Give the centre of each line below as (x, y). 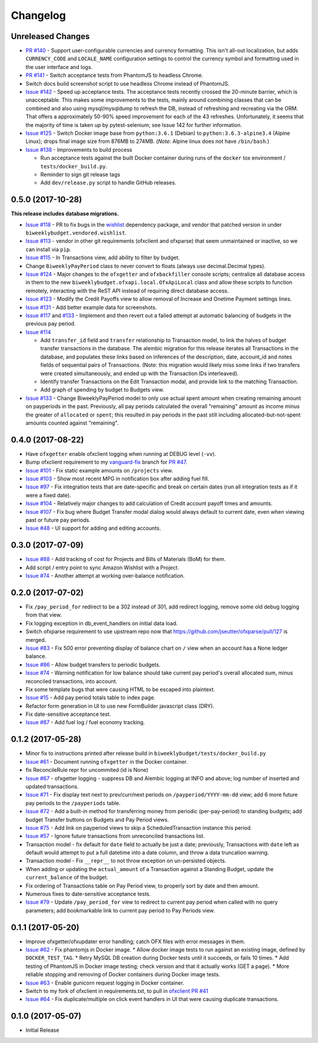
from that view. (44, 615)
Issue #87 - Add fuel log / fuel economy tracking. (85, 722)
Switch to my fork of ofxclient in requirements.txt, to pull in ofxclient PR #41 (117, 991)
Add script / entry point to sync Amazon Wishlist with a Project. (102, 568)
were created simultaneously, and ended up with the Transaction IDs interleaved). (140, 373)
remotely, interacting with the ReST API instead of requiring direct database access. (127, 291)
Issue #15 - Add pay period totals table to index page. (90, 697)
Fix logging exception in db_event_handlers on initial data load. (102, 623)
